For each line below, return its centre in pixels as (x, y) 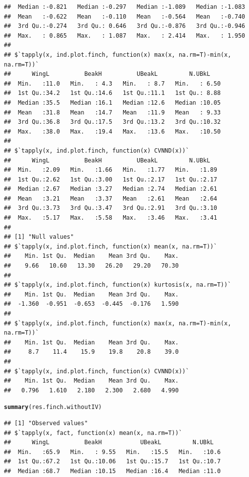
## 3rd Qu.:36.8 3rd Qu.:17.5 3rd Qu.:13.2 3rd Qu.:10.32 (112, 122)
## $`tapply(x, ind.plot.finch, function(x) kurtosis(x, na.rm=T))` (118, 285)
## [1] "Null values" (39, 237)
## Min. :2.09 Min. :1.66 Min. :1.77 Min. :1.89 (111, 170)
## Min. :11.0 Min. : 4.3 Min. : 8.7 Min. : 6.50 (112, 83)
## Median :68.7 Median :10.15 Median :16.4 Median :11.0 (112, 471)
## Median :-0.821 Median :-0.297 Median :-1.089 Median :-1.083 (124, 7)
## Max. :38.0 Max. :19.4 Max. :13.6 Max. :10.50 (112, 131)
